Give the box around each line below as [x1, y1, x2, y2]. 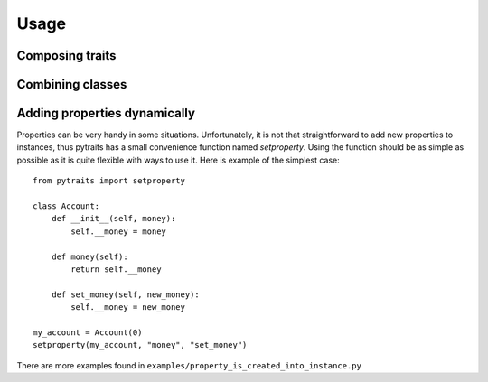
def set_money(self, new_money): [51, 289, 201, 300]
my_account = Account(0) [33, 327, 143, 338]
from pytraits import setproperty [33, 176, 185, 186]
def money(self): [51, 251, 128, 262]
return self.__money [70, 265, 162, 275]
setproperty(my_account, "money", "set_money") [33, 340, 248, 350]
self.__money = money [70, 226, 167, 237]
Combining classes [16, 77, 127, 92]
